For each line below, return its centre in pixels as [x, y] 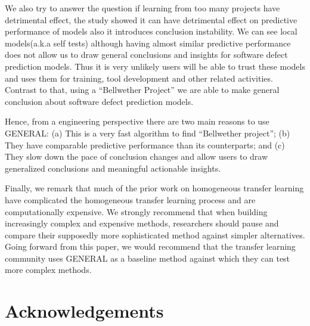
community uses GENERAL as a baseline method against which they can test [148, 258]
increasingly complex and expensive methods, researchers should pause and [142, 223]
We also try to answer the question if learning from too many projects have [142, 8]
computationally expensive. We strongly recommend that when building [136, 211]
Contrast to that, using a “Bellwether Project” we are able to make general [142, 90]
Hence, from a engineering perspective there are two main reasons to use [137, 121]
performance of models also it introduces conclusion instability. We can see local [151, 31]
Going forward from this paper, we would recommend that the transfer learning [150, 246]
